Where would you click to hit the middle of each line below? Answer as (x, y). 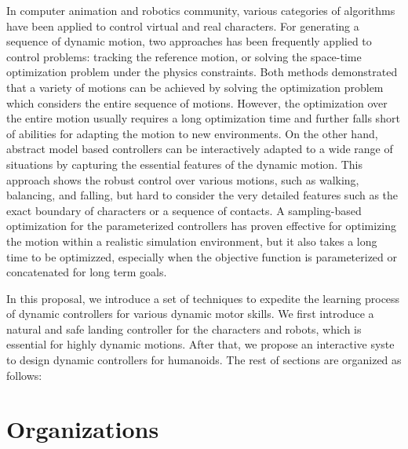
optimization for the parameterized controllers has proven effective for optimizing (202, 226)
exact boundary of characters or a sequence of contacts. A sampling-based (184, 210)
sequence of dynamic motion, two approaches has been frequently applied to (189, 41)
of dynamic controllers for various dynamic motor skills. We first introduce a (190, 314)
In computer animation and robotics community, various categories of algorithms (201, 10)
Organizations (83, 429)
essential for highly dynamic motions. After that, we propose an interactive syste (200, 344)
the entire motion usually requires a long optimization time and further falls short (203, 118)
